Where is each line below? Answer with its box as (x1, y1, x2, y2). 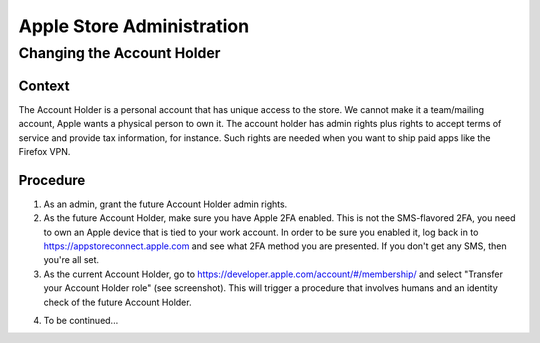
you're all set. (43, 254, 100, 266)
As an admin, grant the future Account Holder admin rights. (43, 198, 288, 210)
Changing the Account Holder (18, 44, 221, 62)
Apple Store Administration (18, 15, 250, 37)
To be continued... (43, 314, 119, 326)
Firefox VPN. (18, 145, 71, 157)
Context (18, 77, 70, 94)
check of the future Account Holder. (43, 296, 192, 308)
